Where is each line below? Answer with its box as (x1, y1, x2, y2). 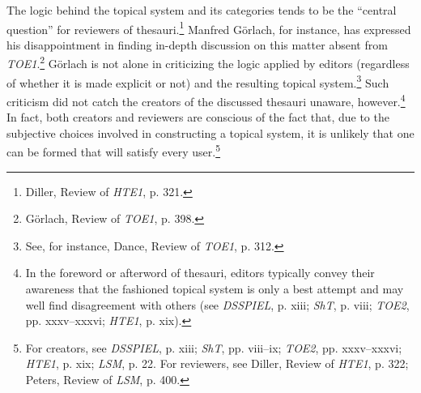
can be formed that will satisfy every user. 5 (6, 141, 221, 160)
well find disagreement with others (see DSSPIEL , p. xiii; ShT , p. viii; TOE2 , (25, 296, 410, 313)
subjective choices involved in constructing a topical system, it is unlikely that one (6, 124, 415, 141)
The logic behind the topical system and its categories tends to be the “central (6, 2, 397, 18)
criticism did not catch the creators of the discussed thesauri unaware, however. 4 (6, 90, 406, 109)
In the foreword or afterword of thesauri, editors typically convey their (25, 264, 375, 281)
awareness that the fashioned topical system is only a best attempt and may (25, 280, 404, 297)
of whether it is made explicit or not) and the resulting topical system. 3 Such (6, 71, 389, 91)
